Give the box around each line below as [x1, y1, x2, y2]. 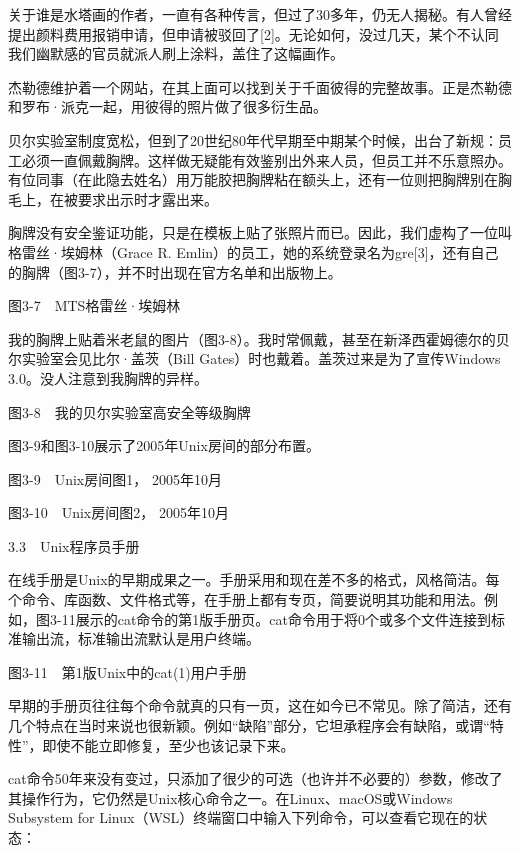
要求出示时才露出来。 [77, 188, 218, 209]
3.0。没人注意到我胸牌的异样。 [8, 367, 208, 388]
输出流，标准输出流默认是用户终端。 [21, 628, 260, 649]
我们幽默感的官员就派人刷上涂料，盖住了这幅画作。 [8, 43, 344, 64]
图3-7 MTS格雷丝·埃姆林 [8, 295, 181, 316]
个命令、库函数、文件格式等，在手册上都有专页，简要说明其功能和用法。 [8, 589, 484, 610]
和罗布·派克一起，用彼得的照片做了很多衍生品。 [8, 96, 327, 117]
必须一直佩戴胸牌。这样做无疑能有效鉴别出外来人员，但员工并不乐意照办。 [21, 149, 512, 170]
